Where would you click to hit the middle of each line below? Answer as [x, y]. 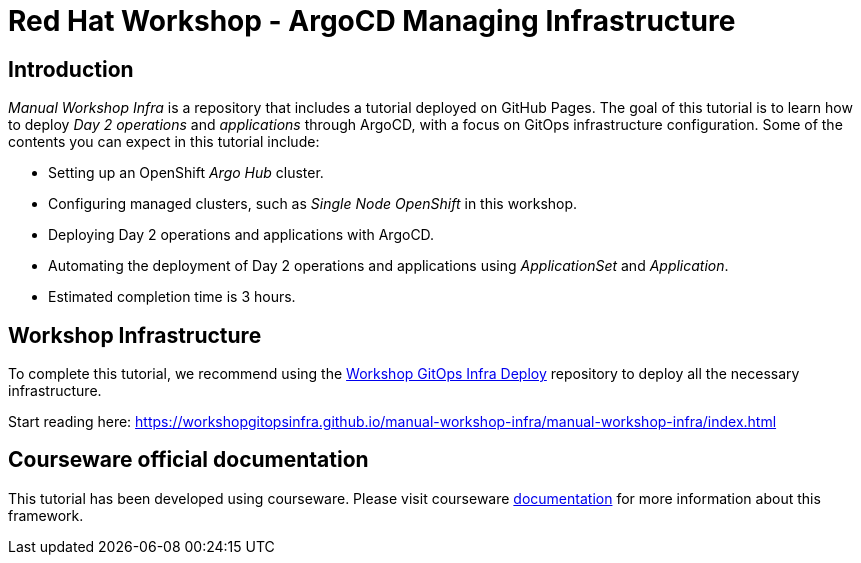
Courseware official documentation [188, 460]
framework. [46, 515]
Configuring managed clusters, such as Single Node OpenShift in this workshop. [313, 204]
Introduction [71, 69]
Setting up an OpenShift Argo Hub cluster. [186, 173]
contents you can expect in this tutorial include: [164, 142]
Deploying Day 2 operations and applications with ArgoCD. [241, 235]
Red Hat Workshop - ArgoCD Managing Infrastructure [372, 21]
